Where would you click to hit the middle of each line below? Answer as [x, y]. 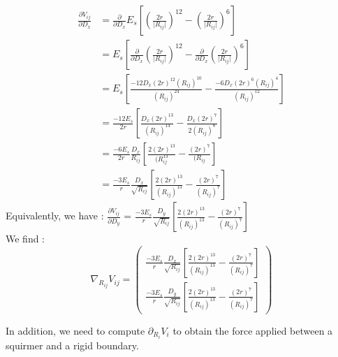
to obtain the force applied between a [253, 330]
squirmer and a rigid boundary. [72, 345]
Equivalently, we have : [55, 216]
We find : [25, 239]
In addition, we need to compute [75, 330]
